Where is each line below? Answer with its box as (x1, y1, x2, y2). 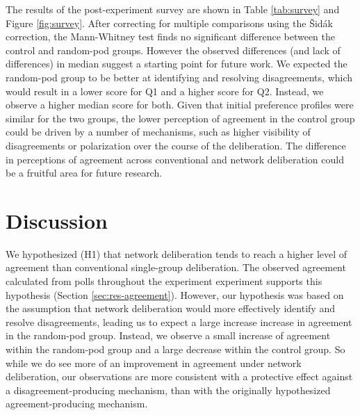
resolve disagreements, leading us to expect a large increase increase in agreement (6, 314, 352, 329)
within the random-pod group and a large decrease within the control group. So (6, 342, 345, 356)
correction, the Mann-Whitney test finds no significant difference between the (6, 29, 336, 44)
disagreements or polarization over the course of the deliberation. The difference (6, 138, 346, 152)
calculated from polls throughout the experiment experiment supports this (6, 274, 322, 288)
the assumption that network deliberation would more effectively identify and (6, 301, 335, 316)
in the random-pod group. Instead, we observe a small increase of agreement (6, 328, 331, 343)
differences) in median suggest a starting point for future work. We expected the (6, 56, 347, 71)
